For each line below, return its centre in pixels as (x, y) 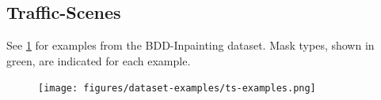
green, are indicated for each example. (99, 60)
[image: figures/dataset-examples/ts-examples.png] (177, 89)
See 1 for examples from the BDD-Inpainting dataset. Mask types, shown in (190, 45)
